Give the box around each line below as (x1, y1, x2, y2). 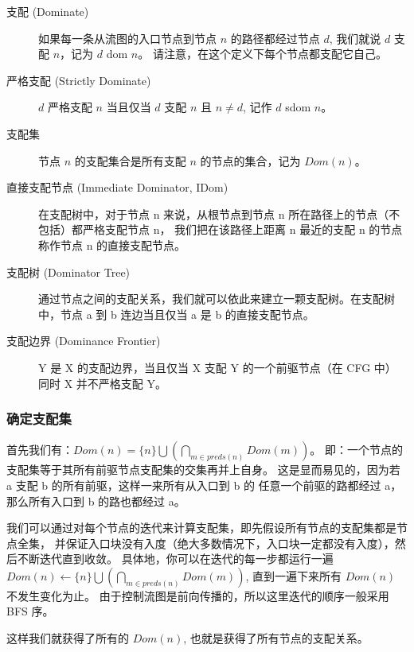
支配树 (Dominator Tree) (6, 263, 131, 280)
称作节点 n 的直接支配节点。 (38, 236, 186, 253)
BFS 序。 (6, 603, 54, 619)
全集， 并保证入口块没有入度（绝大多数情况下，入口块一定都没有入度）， (17, 534, 395, 551)
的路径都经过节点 (230, 29, 320, 46)
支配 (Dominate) (6, 3, 89, 19)
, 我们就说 (329, 29, 381, 46)
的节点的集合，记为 (200, 152, 301, 169)
